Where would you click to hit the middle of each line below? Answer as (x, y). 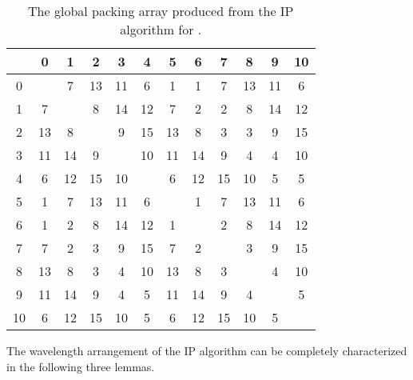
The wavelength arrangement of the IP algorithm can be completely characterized (207, 350)
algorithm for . (161, 29)
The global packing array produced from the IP (161, 11)
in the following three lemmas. (81, 366)
